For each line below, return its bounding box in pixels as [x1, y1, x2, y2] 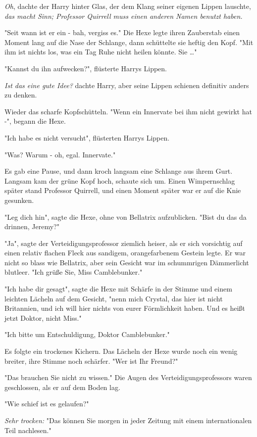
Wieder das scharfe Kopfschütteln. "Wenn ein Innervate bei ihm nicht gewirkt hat [4, 106, 252, 116]
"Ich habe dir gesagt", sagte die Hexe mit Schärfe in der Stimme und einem [4, 284, 232, 294]
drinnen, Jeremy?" [4, 221, 59, 232]
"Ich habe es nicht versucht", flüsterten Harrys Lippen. [4, 132, 170, 143]
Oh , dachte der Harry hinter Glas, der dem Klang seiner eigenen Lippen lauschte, [4, 1, 251, 11]
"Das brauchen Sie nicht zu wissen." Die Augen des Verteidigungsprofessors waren [4, 372, 252, 383]
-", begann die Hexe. [4, 116, 66, 126]
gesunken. [4, 194, 34, 205]
